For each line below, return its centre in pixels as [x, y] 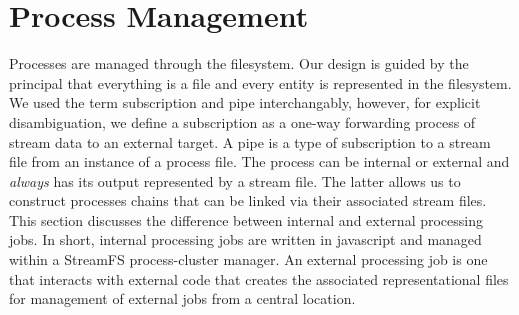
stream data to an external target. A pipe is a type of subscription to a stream [250, 141]
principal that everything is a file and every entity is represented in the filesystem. [260, 82]
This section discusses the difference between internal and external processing [246, 219]
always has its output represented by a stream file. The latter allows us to [235, 180]
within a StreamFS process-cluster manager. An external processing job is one [248, 259]
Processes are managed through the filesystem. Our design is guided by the [239, 63]
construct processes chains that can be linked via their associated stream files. [248, 200]
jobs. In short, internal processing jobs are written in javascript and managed [245, 239]
